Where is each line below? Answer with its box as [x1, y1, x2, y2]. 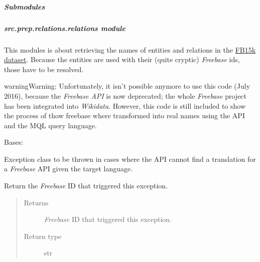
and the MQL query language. [4, 120, 97, 130]
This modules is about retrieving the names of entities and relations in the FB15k [4, 44, 256, 55]
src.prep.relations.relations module [4, 23, 125, 33]
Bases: [4, 137, 24, 147]
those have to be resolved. [4, 64, 84, 74]
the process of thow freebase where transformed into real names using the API [4, 110, 245, 121]
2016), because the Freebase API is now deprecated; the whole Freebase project [4, 90, 247, 101]
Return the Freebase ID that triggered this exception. [4, 180, 168, 191]
